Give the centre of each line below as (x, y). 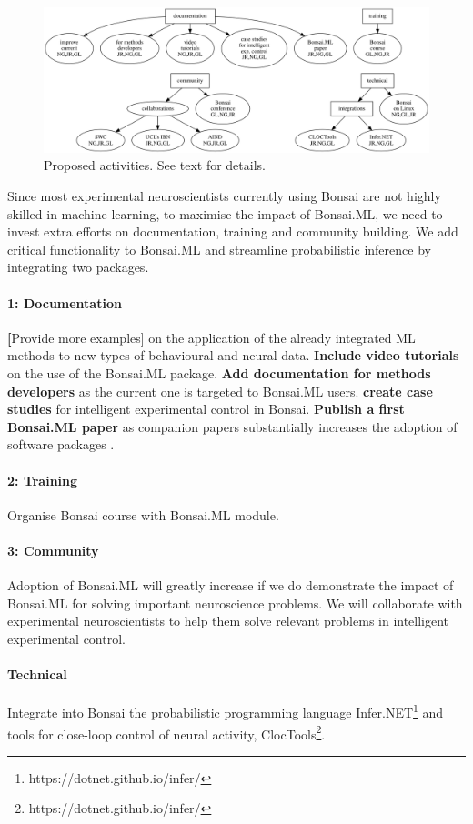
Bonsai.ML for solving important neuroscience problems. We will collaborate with (235, 603)
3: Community (53, 550)
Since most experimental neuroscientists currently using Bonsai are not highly (224, 196)
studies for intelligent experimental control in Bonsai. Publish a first (206, 409)
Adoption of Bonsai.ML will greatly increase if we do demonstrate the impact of (231, 585)
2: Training (43, 480)
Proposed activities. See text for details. (155, 165)
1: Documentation (65, 302)
